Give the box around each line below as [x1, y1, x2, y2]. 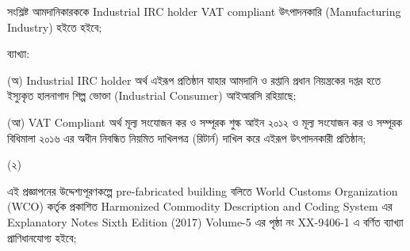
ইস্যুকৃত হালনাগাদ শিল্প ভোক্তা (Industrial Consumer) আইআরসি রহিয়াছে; [7, 87, 297, 104]
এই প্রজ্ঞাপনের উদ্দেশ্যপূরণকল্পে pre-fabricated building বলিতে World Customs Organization [7, 182, 398, 199]
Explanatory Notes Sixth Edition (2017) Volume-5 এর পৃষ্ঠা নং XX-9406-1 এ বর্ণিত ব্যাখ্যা [7, 213, 404, 230]
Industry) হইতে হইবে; [7, 18, 102, 35]
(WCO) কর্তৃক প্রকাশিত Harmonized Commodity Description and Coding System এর [7, 198, 393, 215]
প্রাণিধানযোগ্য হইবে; [7, 229, 77, 245]
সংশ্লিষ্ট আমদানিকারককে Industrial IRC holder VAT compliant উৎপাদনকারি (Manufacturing [7, 3, 401, 19]
